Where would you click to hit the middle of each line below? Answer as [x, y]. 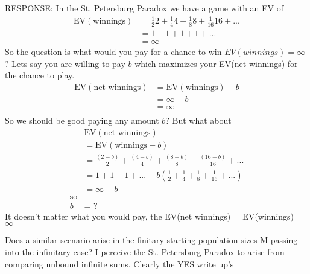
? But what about [198, 120]
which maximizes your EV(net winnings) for [216, 63]
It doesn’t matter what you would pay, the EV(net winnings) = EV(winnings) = [154, 216]
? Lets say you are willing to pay [65, 63]
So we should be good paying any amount [82, 120]
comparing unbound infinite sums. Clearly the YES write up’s [119, 263]
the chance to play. [40, 75]
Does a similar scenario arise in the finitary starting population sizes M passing [151, 240]
